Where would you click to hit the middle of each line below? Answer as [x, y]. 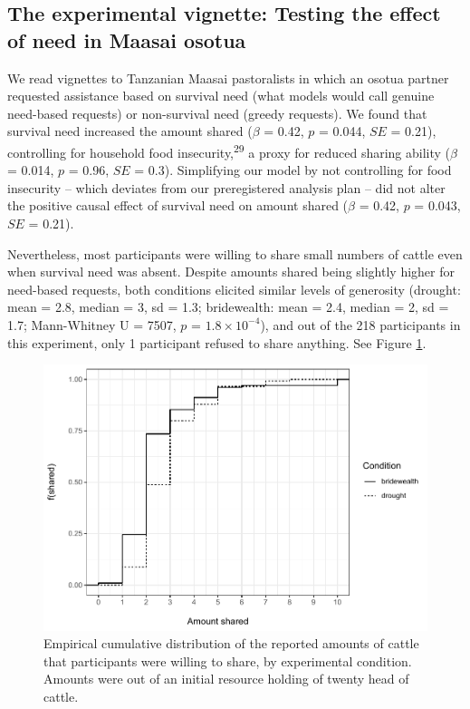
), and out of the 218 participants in [360, 324]
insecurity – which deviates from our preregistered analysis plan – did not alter [226, 187]
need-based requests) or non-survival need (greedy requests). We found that [217, 113]
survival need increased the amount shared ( [130, 131]
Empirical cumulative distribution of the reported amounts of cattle [231, 643]
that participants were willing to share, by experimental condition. [228, 660]
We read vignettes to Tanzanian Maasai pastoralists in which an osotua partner [228, 78]
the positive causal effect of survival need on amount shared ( [178, 205]
